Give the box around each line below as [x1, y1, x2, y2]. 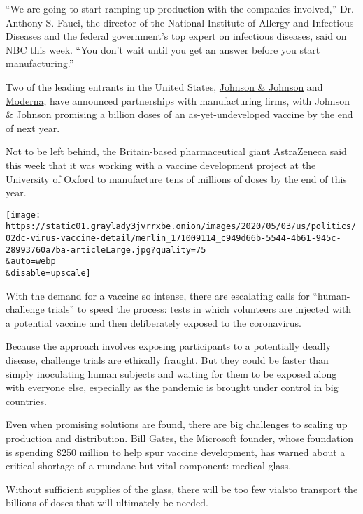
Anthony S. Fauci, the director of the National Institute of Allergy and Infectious [6, 15, 354, 29]
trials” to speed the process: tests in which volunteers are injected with [48, 302, 352, 316]
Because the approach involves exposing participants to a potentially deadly [6, 339, 331, 353]
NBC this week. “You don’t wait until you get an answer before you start [6, 42, 320, 57]
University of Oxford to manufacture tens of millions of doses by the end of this [6, 171, 347, 186]
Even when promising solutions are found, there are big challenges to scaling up [6, 417, 348, 432]
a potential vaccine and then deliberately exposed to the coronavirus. [6, 315, 302, 330]
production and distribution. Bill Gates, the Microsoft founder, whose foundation [6, 431, 354, 445]
